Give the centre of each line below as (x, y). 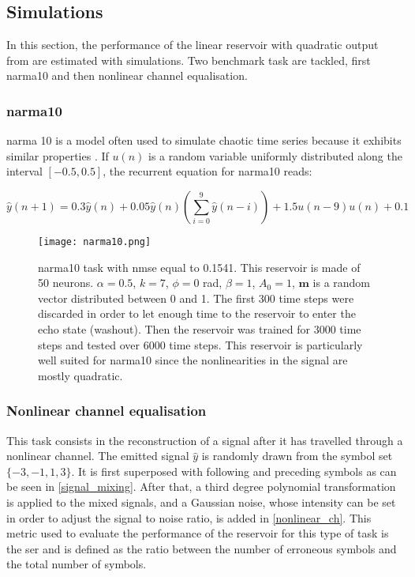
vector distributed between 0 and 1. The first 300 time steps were (196, 298)
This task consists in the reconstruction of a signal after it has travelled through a (205, 440)
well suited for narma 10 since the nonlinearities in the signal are (193, 360)
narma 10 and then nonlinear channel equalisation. (127, 75)
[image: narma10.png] (95, 241)
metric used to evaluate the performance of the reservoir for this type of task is (198, 533)
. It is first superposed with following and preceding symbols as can (234, 471)
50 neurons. (66, 283)
